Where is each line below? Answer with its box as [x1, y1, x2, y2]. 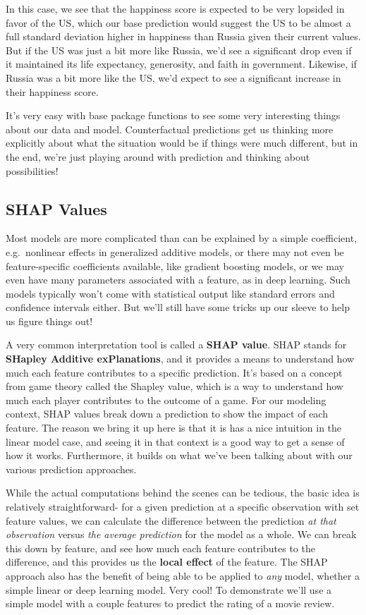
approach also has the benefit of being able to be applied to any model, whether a [6, 568, 360, 583]
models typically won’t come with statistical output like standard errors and [6, 286, 335, 300]
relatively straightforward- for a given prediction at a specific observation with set [6, 499, 360, 514]
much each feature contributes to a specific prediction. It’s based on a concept [6, 365, 343, 379]
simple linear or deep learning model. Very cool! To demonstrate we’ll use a [6, 582, 332, 597]
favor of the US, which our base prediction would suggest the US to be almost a [6, 15, 351, 30]
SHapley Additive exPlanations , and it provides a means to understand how [6, 351, 355, 366]
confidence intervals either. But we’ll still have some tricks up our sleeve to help [6, 300, 350, 315]
